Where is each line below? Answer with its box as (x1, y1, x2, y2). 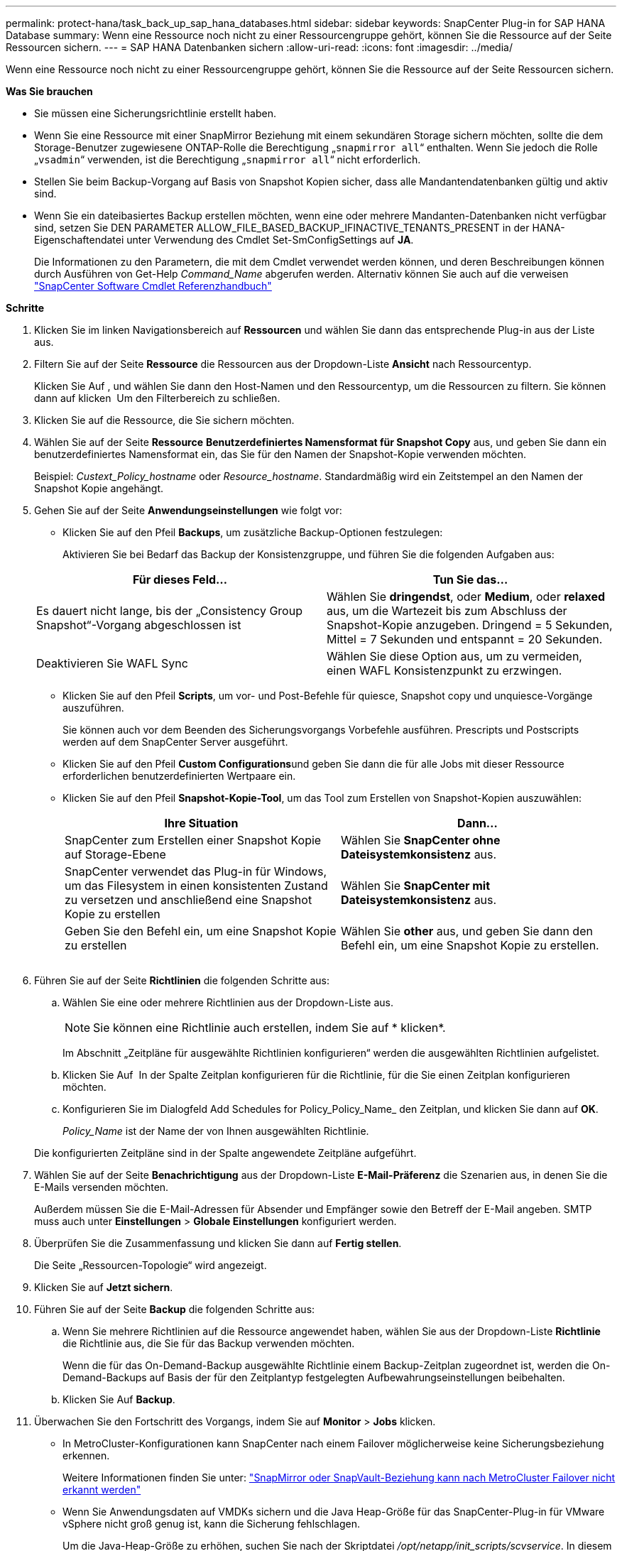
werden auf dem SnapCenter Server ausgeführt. (62, 736, 288, 748)
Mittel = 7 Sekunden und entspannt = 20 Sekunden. (327, 632, 603, 646)
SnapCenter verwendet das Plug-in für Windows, (65, 864, 327, 878)
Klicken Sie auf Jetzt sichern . (34, 1281, 173, 1293)
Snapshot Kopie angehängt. (34, 482, 164, 494)
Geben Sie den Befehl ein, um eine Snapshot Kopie (65, 924, 337, 938)
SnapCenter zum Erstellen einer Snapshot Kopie (65, 833, 322, 847)
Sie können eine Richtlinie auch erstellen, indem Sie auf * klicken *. (93, 1021, 446, 1035)
